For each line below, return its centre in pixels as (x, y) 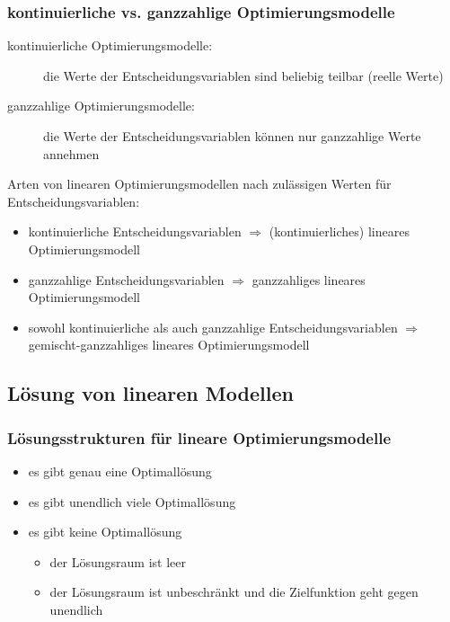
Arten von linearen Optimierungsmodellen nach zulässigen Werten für (199, 184)
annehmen (71, 153)
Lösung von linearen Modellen (150, 393)
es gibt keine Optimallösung (105, 532)
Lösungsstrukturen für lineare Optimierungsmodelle (199, 437)
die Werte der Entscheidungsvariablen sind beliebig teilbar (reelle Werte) (243, 75)
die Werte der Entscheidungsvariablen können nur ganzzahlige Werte (232, 136)
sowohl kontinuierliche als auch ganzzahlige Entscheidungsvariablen (213, 327)
